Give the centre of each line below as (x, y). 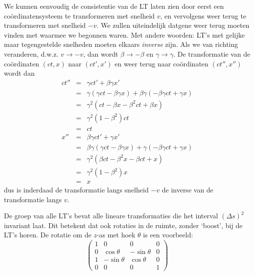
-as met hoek (116, 235)
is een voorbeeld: (168, 235)
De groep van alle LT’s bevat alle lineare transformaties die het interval (111, 216)
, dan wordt (101, 53)
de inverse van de (187, 190)
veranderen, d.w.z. (31, 53)
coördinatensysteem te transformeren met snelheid (80, 15)
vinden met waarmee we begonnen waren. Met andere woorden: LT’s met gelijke (124, 34)
